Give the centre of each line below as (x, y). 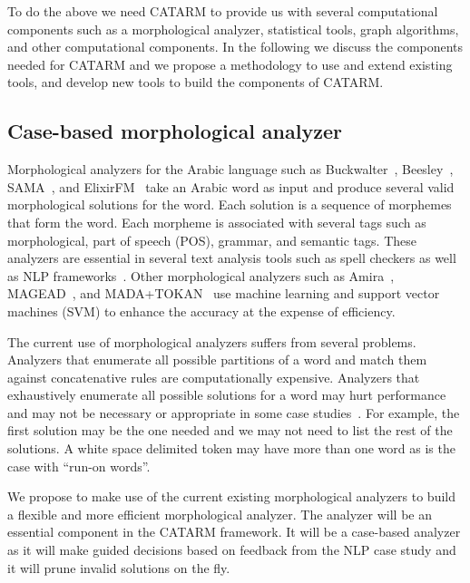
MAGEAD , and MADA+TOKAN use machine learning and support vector (224, 293)
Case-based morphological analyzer (175, 131)
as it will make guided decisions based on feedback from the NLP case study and (232, 550)
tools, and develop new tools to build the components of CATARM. (196, 82)
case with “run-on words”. (79, 466)
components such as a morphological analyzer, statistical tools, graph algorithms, (233, 29)
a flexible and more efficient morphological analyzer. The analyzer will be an (220, 514)
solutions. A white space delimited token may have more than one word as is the (231, 448)
